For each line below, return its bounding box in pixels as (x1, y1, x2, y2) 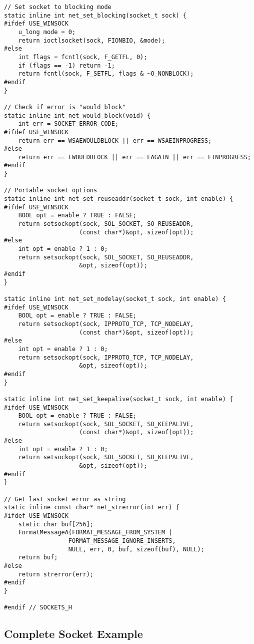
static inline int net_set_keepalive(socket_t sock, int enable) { (4, 395, 233, 403)
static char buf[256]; (18, 520, 93, 528)
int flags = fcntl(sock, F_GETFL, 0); (18, 53, 147, 61)
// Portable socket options (4, 187, 97, 194)
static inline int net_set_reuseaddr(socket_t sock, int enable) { (4, 195, 233, 203)
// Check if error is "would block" (4, 103, 126, 111)
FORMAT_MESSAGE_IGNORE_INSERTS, (68, 537, 176, 544)
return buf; (18, 554, 58, 561)
